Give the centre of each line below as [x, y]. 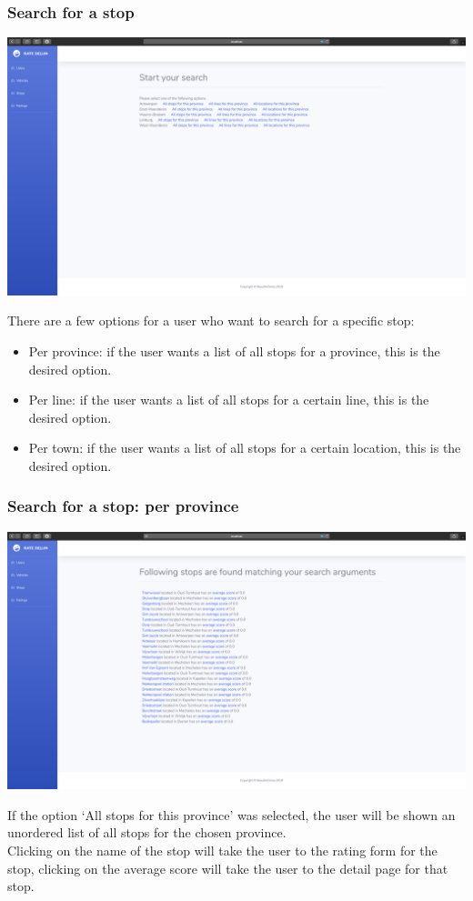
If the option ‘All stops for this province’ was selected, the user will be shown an [231, 814]
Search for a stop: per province [123, 506]
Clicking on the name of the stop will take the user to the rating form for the [222, 850]
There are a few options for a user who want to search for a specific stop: [211, 320]
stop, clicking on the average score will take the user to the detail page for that [228, 868]
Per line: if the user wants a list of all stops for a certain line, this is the [229, 400]
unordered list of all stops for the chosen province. [147, 832]
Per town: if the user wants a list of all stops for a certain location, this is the [245, 448]
